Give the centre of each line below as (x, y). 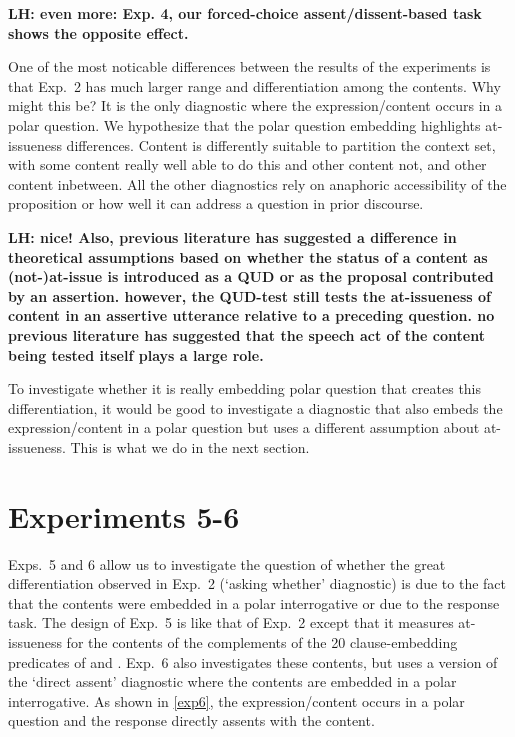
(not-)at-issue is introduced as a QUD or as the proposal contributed (251, 276)
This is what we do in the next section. (190, 446)
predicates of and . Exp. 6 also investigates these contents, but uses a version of (253, 661)
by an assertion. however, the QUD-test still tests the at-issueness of (249, 295)
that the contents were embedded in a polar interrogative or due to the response (254, 602)
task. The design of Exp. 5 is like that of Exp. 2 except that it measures (231, 622)
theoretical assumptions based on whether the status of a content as (248, 256)
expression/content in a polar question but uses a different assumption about (244, 427)
